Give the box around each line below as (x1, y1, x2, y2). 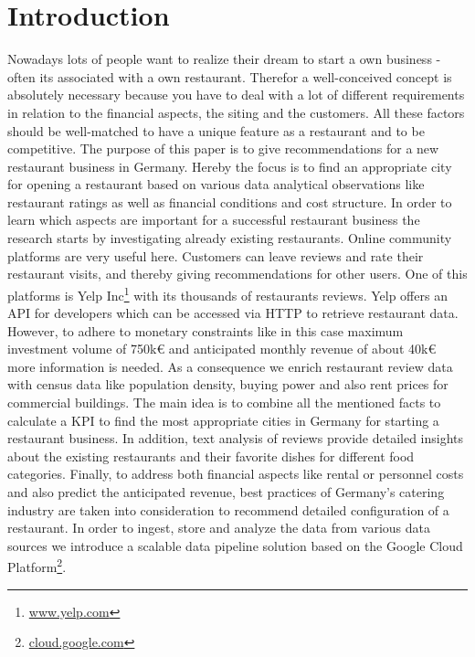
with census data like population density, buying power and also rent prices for (7, 375, 449, 394)
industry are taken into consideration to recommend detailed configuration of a (7, 500, 449, 519)
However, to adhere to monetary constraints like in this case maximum (7, 321, 404, 340)
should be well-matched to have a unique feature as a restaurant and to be (7, 121, 425, 140)
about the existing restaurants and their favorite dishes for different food (7, 446, 415, 465)
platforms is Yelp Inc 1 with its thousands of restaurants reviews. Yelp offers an (7, 282, 448, 304)
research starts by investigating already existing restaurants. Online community (7, 228, 452, 248)
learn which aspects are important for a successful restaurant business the (7, 210, 420, 229)
